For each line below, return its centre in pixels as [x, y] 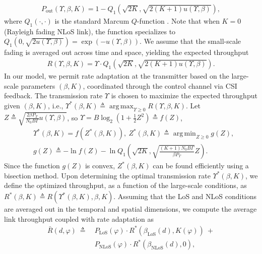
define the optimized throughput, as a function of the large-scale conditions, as [125, 185]
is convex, [100, 166]
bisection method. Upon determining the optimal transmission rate [107, 175]
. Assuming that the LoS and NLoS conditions [185, 196]
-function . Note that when [178, 21]
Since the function [32, 166]
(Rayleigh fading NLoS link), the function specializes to [90, 31]
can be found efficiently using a [201, 166]
